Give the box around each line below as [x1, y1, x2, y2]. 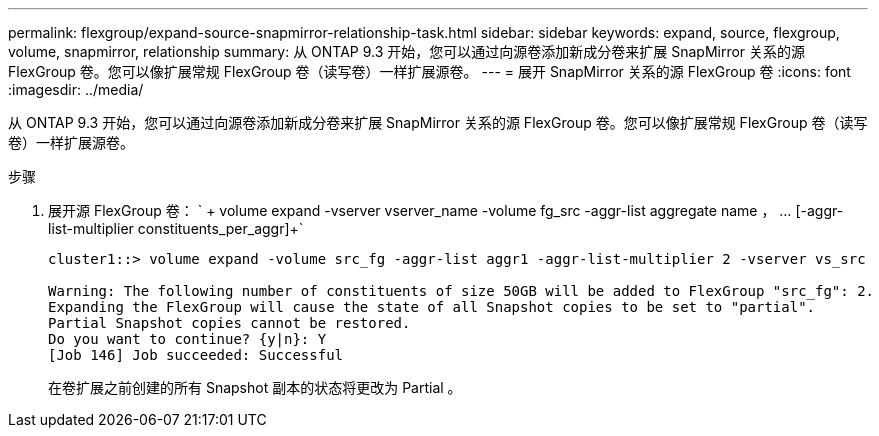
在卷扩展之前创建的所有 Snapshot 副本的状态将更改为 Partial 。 [48, 379, 462, 396]
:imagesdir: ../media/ [8, 81, 144, 98]
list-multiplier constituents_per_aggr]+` [48, 220, 304, 237]
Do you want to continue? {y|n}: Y [48, 331, 327, 347]
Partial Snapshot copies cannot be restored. [48, 315, 411, 331]
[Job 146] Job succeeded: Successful [48, 347, 344, 363]
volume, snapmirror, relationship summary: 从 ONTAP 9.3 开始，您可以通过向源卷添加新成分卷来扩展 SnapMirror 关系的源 [8, 43, 806, 60]
